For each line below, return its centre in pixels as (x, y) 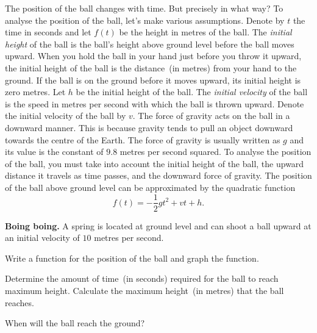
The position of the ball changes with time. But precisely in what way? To (144, 8)
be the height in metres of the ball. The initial (205, 32)
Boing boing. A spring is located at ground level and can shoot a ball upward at (158, 225)
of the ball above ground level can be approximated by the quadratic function (150, 187)
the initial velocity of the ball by (66, 116)
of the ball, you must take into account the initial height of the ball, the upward (155, 163)
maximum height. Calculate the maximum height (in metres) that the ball (144, 290)
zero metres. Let (35, 92)
